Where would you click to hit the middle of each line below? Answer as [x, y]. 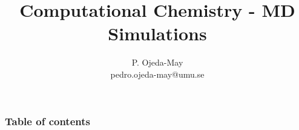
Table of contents [48, 121]
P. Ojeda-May [157, 62]
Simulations [157, 33]
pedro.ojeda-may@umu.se [157, 74]
